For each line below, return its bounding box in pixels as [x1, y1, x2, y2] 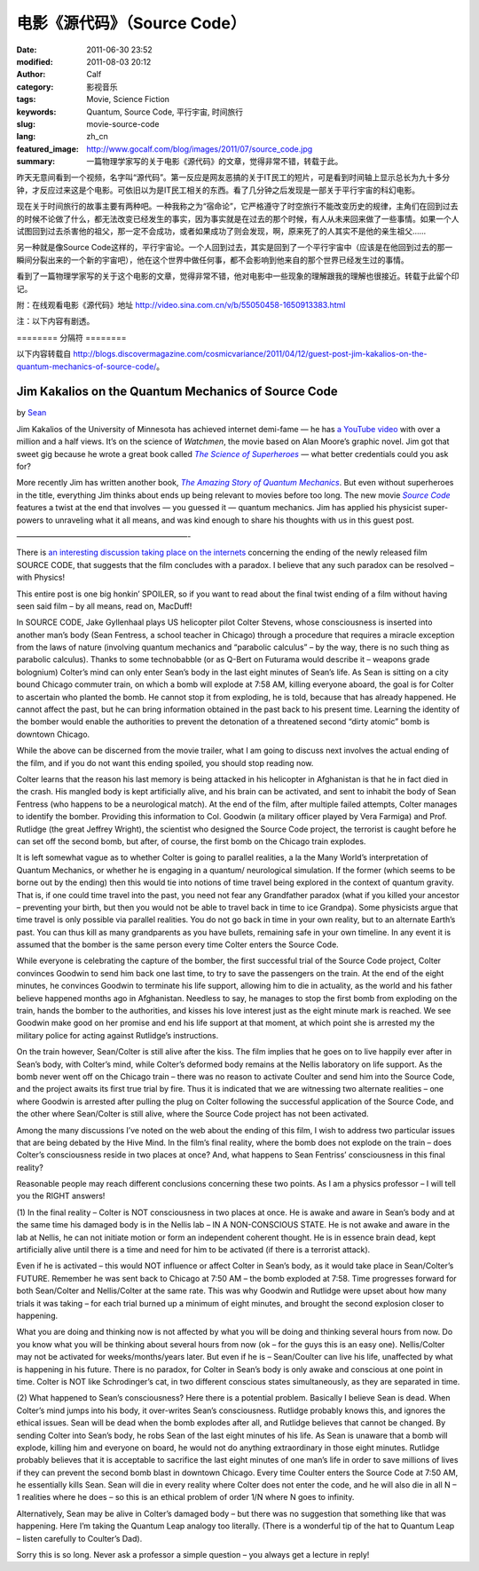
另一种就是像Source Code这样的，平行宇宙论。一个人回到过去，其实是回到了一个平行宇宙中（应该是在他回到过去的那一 [16, 242, 453, 253]
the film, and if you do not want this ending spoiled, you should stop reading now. [16, 757, 314, 768]
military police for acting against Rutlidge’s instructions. [16, 1030, 219, 1040]
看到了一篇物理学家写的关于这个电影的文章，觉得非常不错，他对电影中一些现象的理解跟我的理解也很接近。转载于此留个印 [16, 271, 459, 281]
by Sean [16, 407, 47, 418]
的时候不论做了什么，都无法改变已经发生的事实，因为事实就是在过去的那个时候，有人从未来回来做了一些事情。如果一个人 [16, 213, 459, 224]
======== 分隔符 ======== [16, 332, 128, 343]
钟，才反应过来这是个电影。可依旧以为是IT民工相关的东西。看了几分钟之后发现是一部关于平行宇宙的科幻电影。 [16, 185, 420, 195]
